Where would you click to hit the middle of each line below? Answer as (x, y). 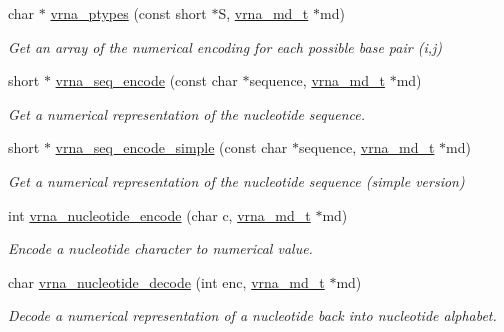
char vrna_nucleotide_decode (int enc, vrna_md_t (166, 281)
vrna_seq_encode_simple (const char (171, 147)
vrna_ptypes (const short (128, 13)
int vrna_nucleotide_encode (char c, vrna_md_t (159, 214)
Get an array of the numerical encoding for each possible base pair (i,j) (225, 46)
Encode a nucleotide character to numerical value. (160, 248)
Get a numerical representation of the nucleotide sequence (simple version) (236, 180)
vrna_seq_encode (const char (146, 80)
